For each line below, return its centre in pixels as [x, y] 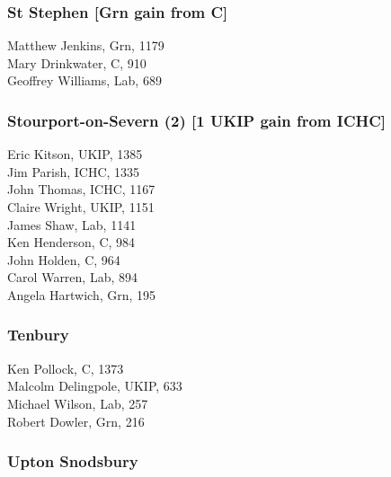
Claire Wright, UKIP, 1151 [81, 207]
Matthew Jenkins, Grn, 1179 [86, 45]
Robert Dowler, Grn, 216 [76, 421]
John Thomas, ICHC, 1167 [81, 189]
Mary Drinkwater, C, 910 [77, 62]
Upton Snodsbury [73, 461]
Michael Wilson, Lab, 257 [78, 403]
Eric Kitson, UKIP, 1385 [75, 154]
